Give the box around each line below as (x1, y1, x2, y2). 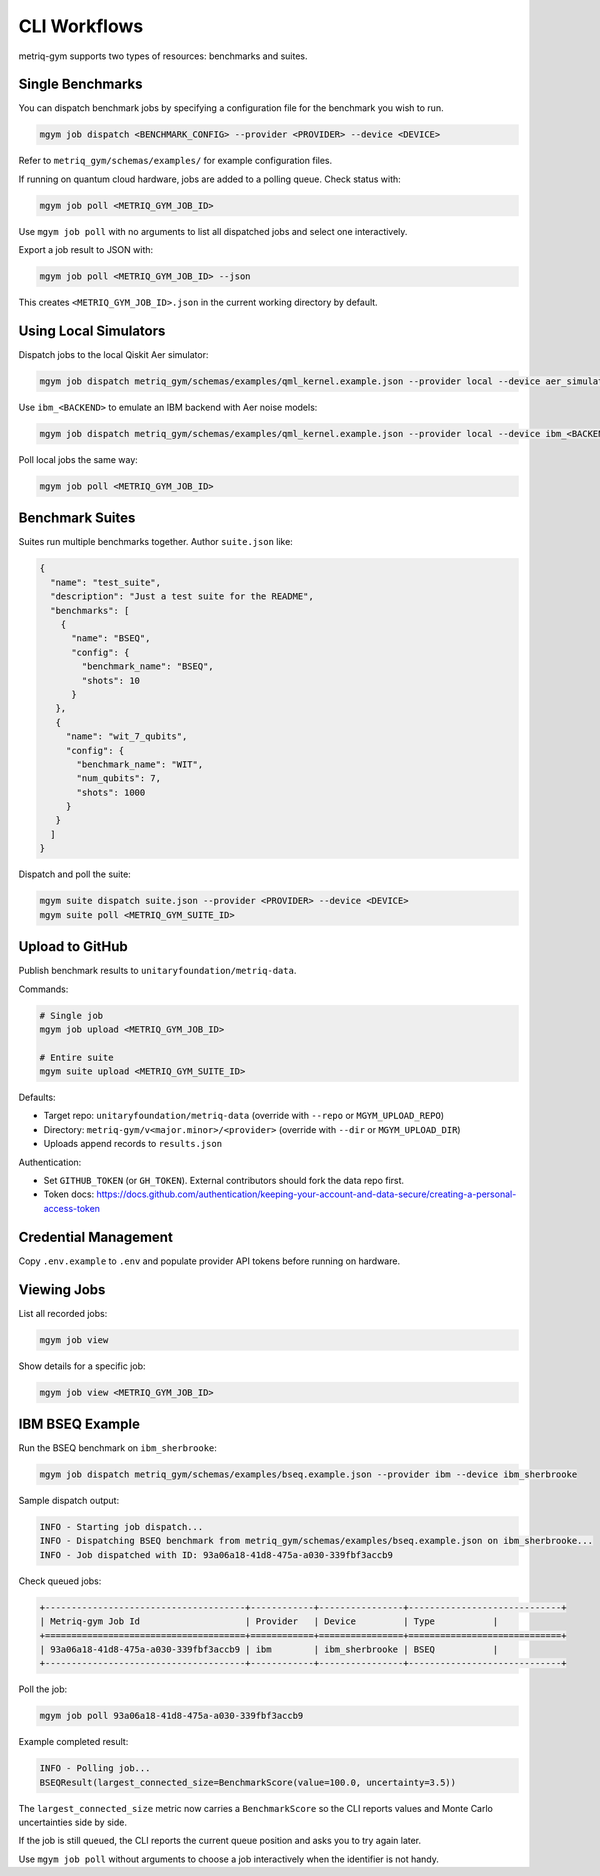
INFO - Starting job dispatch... (39, 1521, 204, 1532)
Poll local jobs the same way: (18, 453, 139, 465)
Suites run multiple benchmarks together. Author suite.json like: (18, 536, 294, 548)
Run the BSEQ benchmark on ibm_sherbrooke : (18, 1442, 217, 1454)
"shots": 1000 (76, 786, 146, 798)
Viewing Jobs (18, 1281, 106, 1298)
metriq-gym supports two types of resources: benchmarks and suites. (18, 50, 309, 62)
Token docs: (43, 1188, 95, 1200)
